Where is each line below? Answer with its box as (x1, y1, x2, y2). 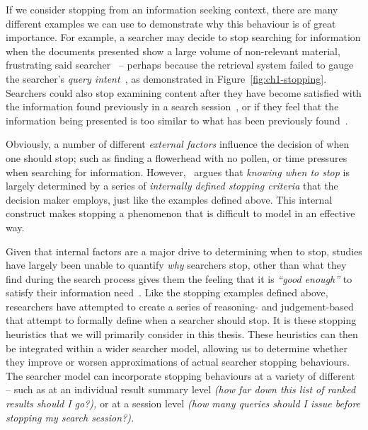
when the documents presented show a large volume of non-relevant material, (6, 43, 340, 58)
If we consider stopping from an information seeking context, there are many (6, 2, 338, 16)
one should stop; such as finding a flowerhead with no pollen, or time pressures (6, 150, 347, 165)
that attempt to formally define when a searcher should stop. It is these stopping (6, 313, 357, 327)
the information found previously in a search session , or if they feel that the (6, 99, 339, 114)
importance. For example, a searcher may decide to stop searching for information (6, 30, 361, 45)
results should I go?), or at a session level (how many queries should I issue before (6, 396, 361, 411)
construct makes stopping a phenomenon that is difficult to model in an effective (6, 206, 355, 221)
